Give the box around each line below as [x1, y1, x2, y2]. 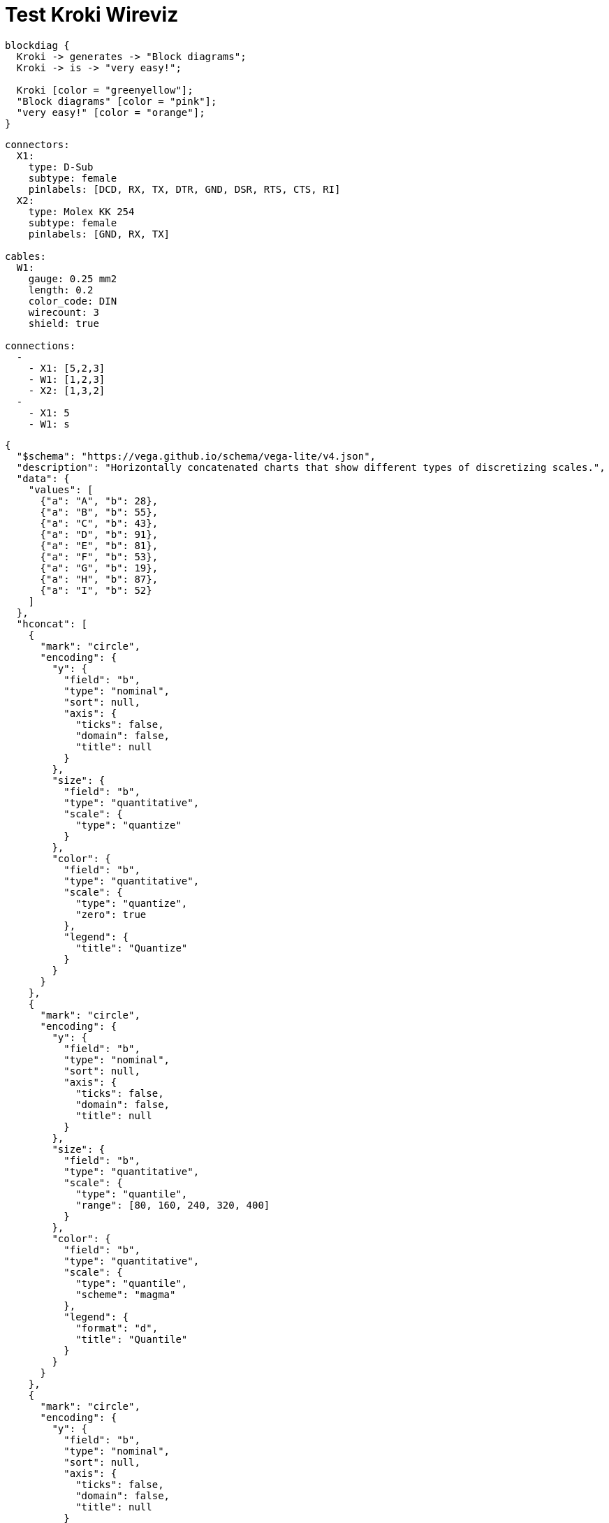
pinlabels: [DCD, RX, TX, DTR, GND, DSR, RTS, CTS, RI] [28, 183, 341, 195]
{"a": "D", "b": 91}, [40, 528, 159, 540]
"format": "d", [75, 1322, 159, 1334]
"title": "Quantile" [75, 1333, 188, 1345]
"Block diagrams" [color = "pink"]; [16, 95, 217, 107]
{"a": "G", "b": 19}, [40, 562, 159, 574]
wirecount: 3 [28, 306, 99, 318]
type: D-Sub [28, 161, 94, 173]
